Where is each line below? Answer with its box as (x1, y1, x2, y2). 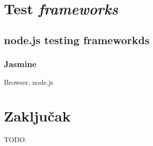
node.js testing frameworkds (4, 32, 150, 47)
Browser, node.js (4, 77, 53, 87)
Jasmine (4, 58, 37, 70)
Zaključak (4, 106, 71, 126)
